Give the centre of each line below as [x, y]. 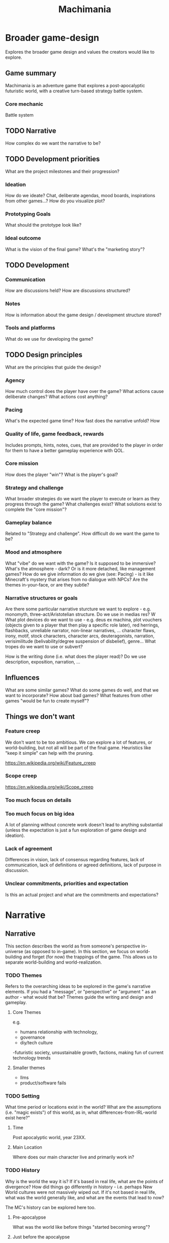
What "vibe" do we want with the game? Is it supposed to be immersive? [80, 563]
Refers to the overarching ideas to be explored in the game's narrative [78, 986]
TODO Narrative [31, 131]
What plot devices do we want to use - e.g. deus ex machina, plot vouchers [84, 620]
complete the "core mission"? [36, 509]
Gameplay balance [29, 523]
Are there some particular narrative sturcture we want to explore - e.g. [78, 609]
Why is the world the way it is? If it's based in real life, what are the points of [84, 1181]
